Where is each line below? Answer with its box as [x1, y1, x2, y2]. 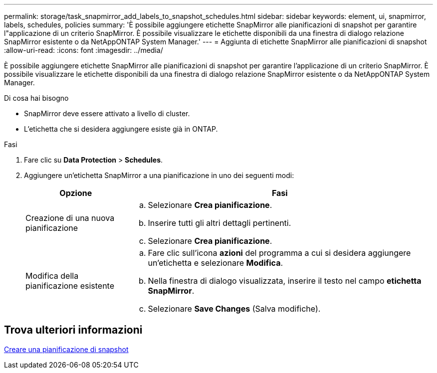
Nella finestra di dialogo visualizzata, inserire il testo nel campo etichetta [148, 276, 422, 286]
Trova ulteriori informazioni [4, 324, 143, 337]
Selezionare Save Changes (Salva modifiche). [148, 304, 321, 314]
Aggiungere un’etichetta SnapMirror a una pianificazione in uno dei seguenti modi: [24, 171, 294, 180]
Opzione [59, 188, 92, 198]
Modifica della [25, 271, 79, 281]
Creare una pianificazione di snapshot [4, 345, 129, 354]
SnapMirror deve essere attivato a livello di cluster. [24, 109, 190, 118]
